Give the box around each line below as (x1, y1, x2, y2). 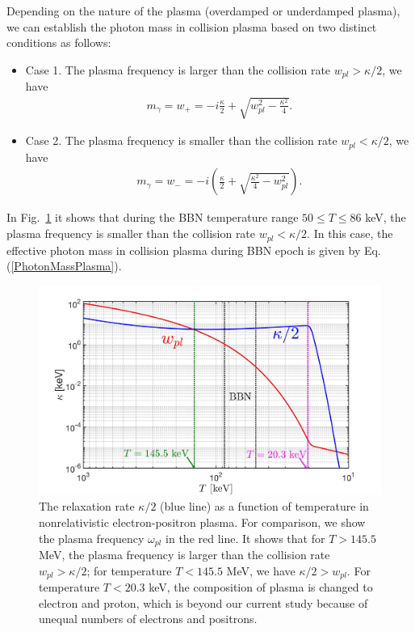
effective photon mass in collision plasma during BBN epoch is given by (6, 241, 361, 258)
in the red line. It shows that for (166, 529, 325, 546)
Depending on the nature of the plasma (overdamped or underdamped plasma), (6, 2, 400, 19)
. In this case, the (307, 225, 393, 242)
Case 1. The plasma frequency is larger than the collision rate (25, 61, 331, 78)
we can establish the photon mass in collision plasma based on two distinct (6, 18, 377, 35)
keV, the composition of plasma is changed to (149, 579, 373, 596)
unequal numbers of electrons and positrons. (39, 610, 258, 627)
